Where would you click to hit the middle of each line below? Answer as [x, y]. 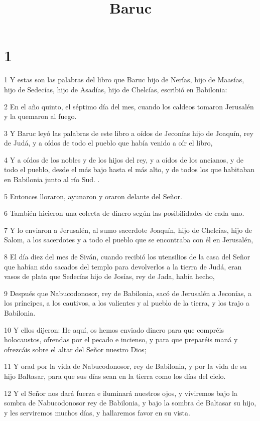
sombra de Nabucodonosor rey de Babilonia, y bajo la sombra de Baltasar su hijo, [130, 403]
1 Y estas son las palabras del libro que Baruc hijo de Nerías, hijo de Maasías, [124, 80]
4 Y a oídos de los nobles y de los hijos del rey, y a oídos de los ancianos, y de [124, 159]
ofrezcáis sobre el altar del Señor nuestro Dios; [75, 349]
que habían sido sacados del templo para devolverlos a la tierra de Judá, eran [123, 266]
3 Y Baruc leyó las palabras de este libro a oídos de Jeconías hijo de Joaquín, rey [129, 133]
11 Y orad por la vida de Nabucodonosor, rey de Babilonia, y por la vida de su [125, 366]
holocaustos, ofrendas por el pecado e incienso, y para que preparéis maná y [121, 339]
